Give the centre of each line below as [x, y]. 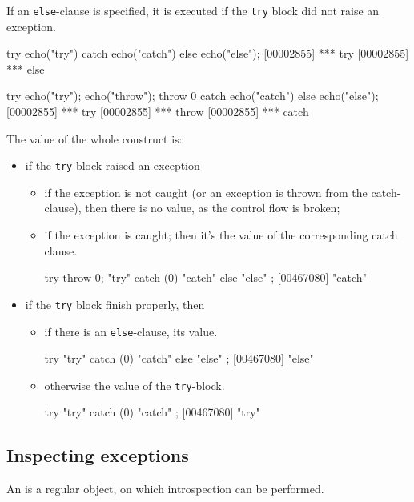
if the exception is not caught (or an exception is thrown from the [206, 192]
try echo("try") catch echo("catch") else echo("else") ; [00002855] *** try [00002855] [208, 53]
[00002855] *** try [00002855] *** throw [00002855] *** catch [158, 112]
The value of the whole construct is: [94, 138]
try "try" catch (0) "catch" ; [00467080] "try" [152, 412]
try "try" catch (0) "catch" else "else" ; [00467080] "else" [179, 358]
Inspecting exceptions [98, 455]
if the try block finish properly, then [115, 304]
